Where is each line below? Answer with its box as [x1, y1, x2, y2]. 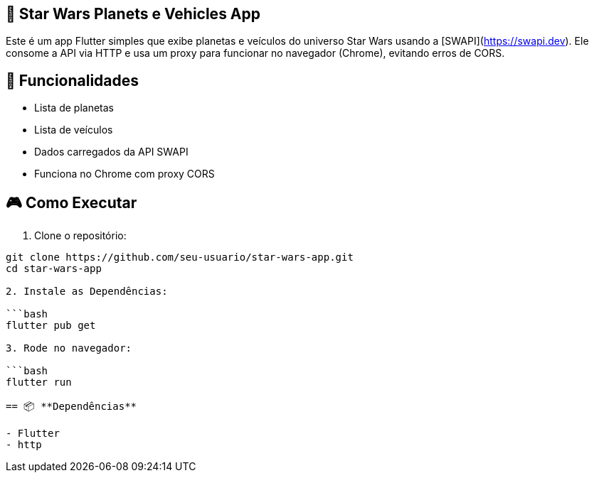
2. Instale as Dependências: [6, 286, 168, 298]
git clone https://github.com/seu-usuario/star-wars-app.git [6, 251, 354, 264]
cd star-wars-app [6, 263, 102, 275]
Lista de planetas [34, 102, 114, 114]
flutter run [6, 376, 72, 389]
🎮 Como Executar [6, 193, 137, 212]
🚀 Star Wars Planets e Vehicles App [6, 5, 261, 23]
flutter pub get [6, 320, 96, 332]
